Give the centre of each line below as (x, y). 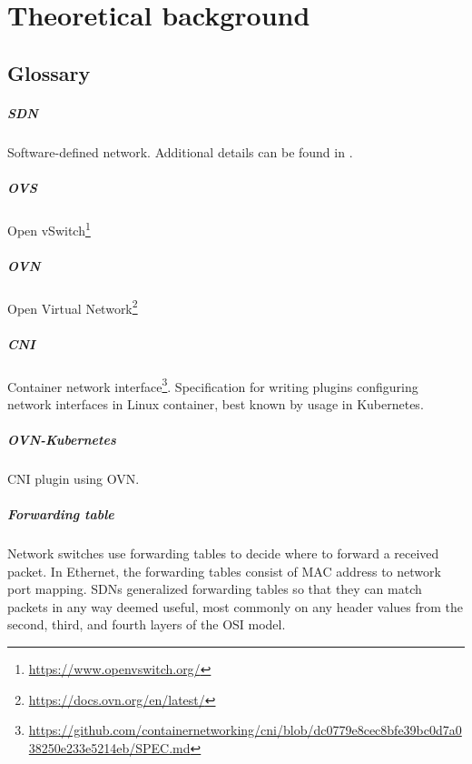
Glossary (49, 72)
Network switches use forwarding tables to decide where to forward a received (223, 553)
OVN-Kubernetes (62, 439)
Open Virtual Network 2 (73, 307)
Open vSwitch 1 (49, 228)
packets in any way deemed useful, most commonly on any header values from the (235, 606)
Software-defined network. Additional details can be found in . (180, 151)
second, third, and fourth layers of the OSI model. (147, 624)
